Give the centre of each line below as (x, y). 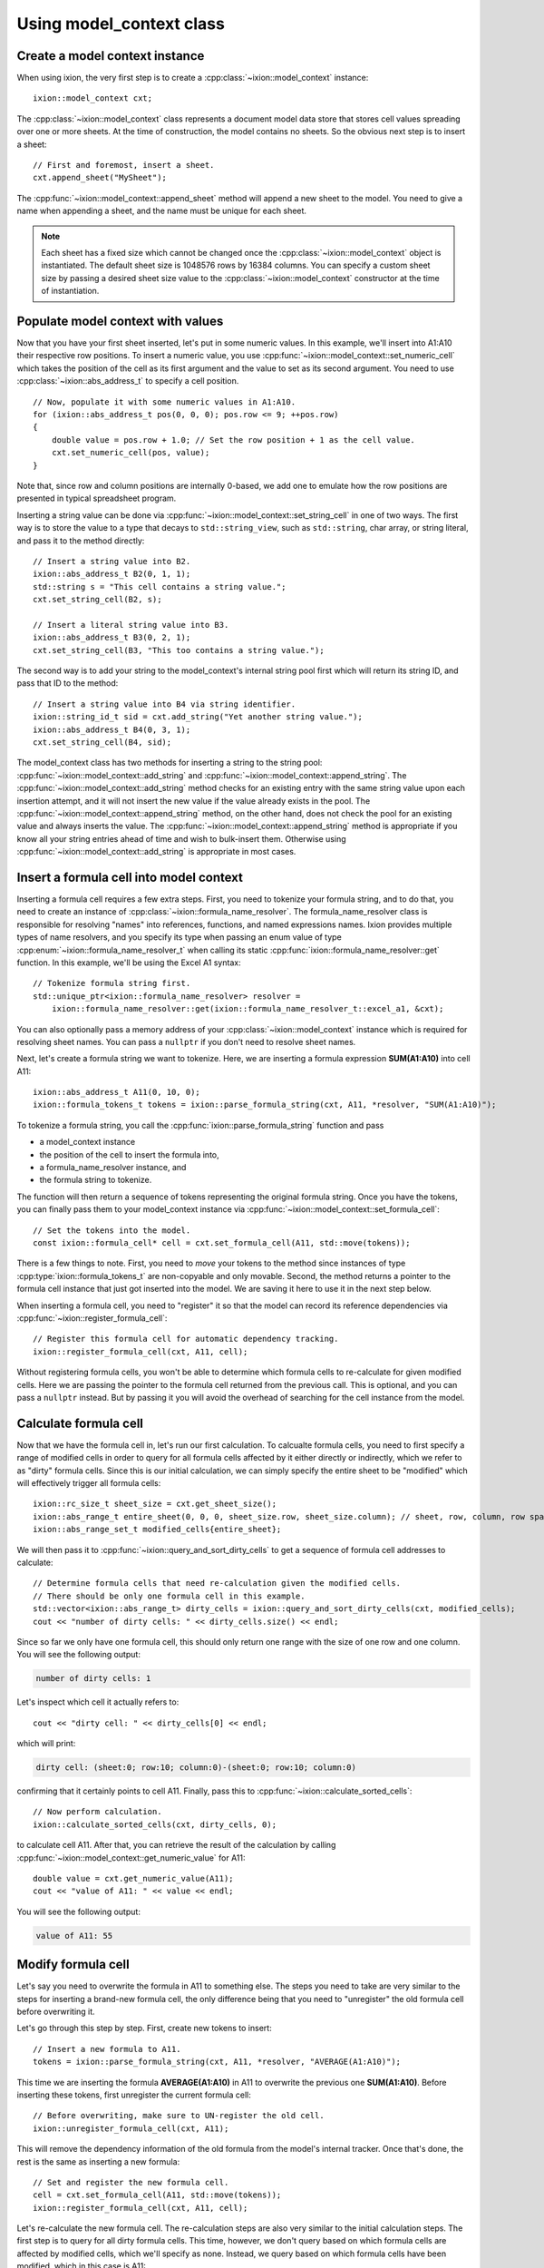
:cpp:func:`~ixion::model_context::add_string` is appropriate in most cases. (156, 852)
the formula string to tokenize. (96, 1180)
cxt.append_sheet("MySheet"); (100, 178)
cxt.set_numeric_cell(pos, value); (131, 453)
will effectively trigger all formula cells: (89, 1482)
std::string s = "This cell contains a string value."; (160, 587)
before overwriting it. (56, 2011)
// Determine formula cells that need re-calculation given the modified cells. (217, 1584)
